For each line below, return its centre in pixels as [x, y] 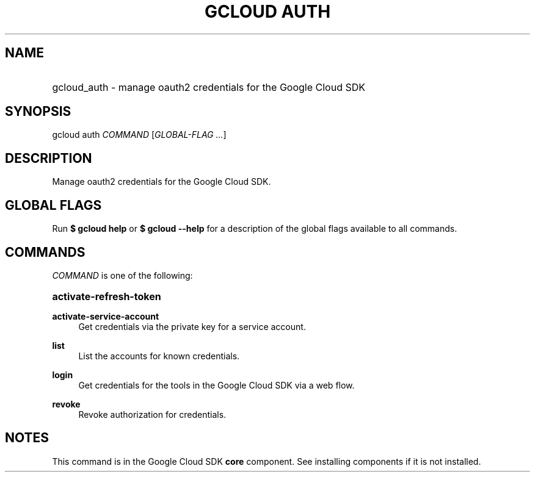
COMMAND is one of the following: [122, 275]
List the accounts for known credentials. [159, 356]
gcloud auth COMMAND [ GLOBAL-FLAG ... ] [139, 135]
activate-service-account [106, 316]
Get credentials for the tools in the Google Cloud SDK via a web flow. [217, 385]
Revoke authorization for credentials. [152, 414]
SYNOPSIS [38, 112]
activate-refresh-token [107, 296]
